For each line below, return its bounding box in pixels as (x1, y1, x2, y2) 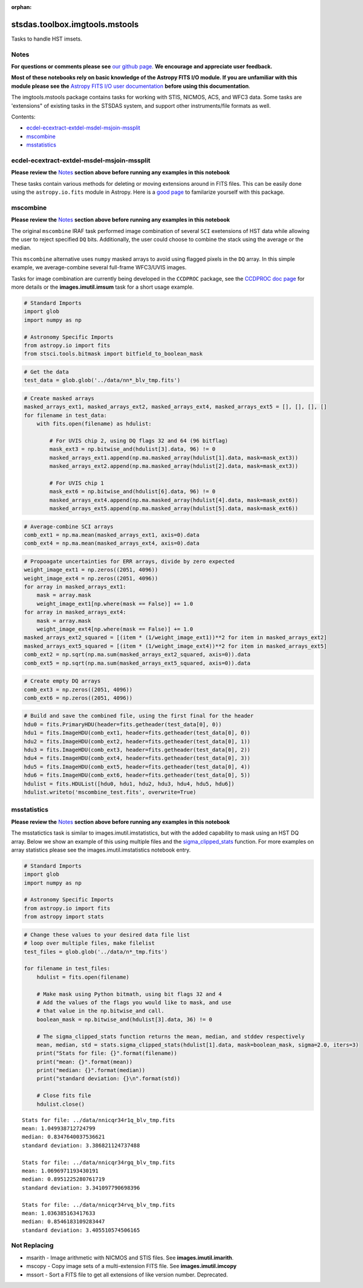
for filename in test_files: (24, 965, 111, 972)
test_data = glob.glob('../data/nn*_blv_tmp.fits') (24, 377, 181, 384)
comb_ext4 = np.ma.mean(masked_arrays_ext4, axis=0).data (24, 540, 200, 547)
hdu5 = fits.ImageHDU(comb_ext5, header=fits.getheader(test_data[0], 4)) (24, 763, 251, 770)
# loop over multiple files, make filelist (24, 940, 155, 947)
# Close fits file (36, 1092, 91, 1099)
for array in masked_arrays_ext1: (24, 583, 126, 590)
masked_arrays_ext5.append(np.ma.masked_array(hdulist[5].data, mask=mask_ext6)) (49, 505, 299, 511)
